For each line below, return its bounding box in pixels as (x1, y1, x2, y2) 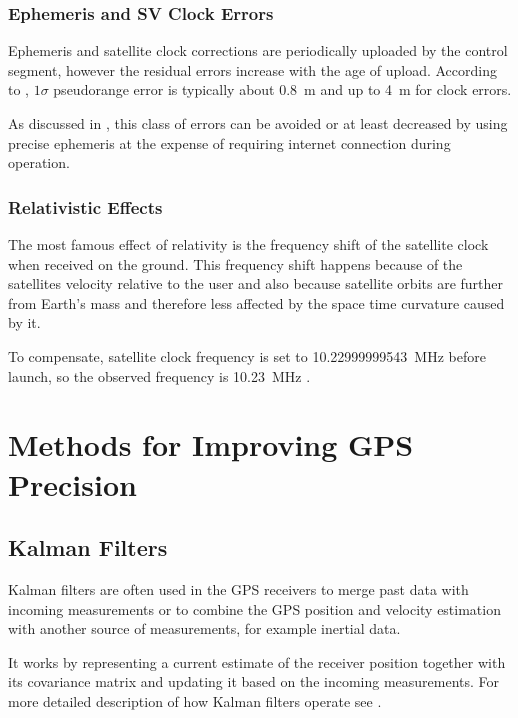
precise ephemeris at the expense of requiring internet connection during (8, 132, 451, 153)
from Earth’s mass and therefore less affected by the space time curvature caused (8, 292, 505, 313)
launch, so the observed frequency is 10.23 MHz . (8, 365, 311, 386)
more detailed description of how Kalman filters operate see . (8, 690, 382, 711)
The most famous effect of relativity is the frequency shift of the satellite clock (8, 234, 489, 254)
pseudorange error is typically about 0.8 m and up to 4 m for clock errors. (53, 79, 512, 100)
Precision (8, 463, 137, 504)
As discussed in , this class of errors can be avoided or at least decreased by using (8, 113, 508, 133)
